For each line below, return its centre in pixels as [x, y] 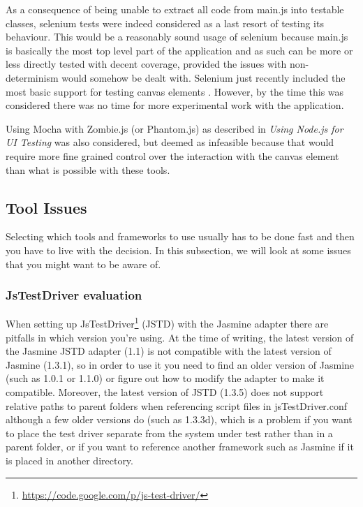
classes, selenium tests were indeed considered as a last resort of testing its [165, 23]
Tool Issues [46, 207]
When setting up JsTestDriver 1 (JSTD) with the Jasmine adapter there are [167, 322]
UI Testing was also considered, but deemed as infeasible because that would [170, 142]
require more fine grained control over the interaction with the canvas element [172, 155]
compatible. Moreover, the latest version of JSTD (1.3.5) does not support [165, 391]
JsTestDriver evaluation [74, 295]
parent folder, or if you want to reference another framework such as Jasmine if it [180, 447]
